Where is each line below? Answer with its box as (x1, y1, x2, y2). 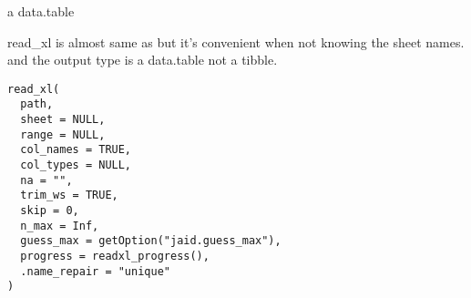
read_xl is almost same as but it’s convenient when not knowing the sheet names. (7, 32, 465, 51)
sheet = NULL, (20, 113, 106, 127)
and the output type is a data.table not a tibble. (7, 50, 278, 69)
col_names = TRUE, (20, 143, 132, 157)
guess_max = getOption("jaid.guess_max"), (20, 234, 282, 248)
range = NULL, (20, 128, 106, 141)
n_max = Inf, (20, 219, 99, 232)
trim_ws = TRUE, (20, 189, 118, 202)
